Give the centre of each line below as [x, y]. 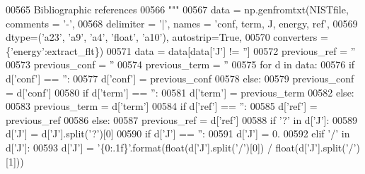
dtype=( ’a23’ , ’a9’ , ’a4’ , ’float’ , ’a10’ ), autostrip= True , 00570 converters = [167, 37]
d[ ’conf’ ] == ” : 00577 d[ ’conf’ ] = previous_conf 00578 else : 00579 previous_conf [180, 78]
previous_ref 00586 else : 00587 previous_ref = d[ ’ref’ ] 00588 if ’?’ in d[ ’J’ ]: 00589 [181, 119]
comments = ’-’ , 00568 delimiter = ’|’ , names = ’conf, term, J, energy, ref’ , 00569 [182, 23]
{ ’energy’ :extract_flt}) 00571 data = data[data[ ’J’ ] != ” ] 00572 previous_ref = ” [181, 50]
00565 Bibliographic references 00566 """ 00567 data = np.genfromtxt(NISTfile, [177, 9]
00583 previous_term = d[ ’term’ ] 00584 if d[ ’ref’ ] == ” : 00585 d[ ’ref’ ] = [162, 106]
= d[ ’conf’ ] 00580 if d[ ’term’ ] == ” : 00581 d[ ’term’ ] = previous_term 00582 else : [180, 92]
